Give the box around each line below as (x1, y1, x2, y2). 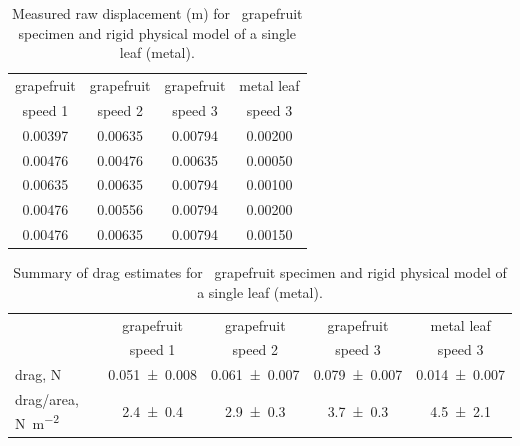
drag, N (15, 364, 62, 385)
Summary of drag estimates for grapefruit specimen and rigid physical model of (13, 262, 507, 283)
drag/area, (15, 389, 79, 410)
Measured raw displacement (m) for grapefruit (12, 3, 303, 23)
